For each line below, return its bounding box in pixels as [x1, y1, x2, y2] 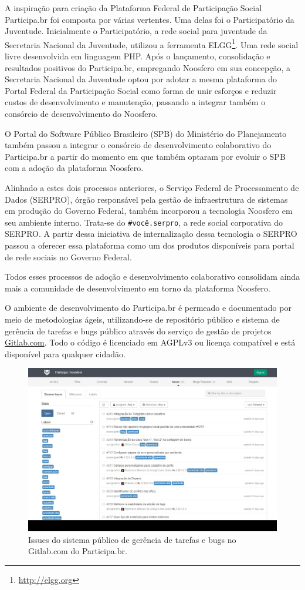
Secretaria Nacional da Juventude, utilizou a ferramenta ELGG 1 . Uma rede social [5, 36, 299, 51]
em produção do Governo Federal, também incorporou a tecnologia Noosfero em [5, 205, 293, 217]
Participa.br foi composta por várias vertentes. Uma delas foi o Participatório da [5, 13, 294, 25]
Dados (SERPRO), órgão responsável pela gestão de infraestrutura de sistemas [5, 193, 288, 205]
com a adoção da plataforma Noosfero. [5, 162, 144, 174]
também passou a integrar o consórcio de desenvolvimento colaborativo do [5, 139, 272, 151]
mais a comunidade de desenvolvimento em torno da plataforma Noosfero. [5, 281, 270, 294]
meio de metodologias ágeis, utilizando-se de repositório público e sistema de [5, 313, 280, 325]
